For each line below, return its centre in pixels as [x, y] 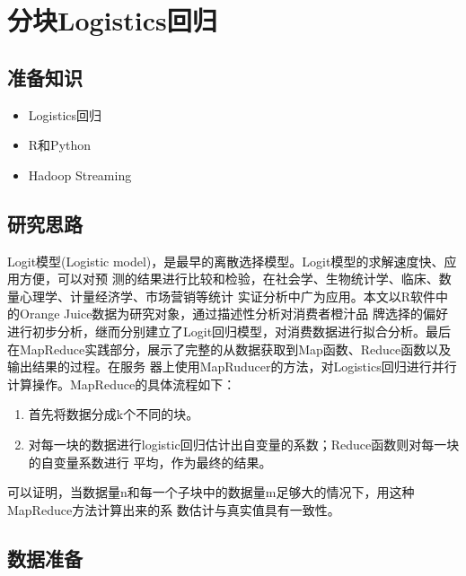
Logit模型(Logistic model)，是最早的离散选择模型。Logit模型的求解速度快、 [226, 261]
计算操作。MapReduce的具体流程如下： [122, 384]
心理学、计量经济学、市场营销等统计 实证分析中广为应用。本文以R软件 [227, 296]
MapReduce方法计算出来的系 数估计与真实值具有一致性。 [174, 509]
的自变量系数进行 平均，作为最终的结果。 [150, 462]
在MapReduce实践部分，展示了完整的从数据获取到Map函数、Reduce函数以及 [229, 349]
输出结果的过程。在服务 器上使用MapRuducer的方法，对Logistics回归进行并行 [232, 367]
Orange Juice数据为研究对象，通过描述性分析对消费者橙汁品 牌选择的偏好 [234, 314]
